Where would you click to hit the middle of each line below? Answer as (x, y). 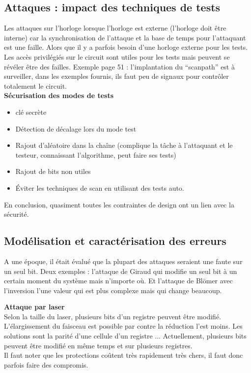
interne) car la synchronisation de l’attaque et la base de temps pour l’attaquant (125, 37)
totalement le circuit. (35, 85)
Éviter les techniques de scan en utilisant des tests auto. (100, 187)
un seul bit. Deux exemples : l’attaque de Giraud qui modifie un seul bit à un (121, 271)
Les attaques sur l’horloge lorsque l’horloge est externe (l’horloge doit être (115, 28)
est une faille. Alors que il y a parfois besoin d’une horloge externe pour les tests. (126, 47)
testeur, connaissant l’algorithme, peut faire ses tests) (96, 154)
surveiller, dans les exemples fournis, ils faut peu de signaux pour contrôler (116, 76)
